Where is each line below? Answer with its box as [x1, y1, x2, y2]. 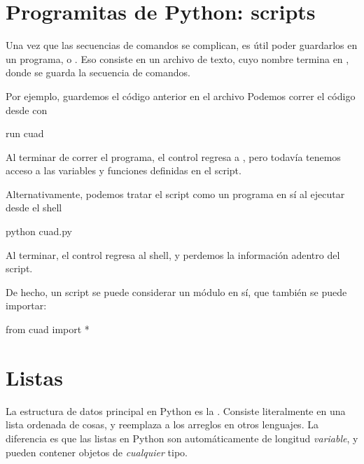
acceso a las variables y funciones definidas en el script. [6, 163, 241, 178]
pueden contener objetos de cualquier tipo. [6, 444, 188, 459]
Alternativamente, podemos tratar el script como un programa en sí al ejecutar [6, 186, 345, 201]
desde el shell [6, 200, 62, 215]
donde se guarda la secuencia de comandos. [6, 65, 190, 80]
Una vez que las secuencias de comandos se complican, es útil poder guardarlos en [6, 38, 358, 52]
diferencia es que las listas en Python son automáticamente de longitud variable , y [6, 430, 358, 445]
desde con [6, 102, 48, 117]
